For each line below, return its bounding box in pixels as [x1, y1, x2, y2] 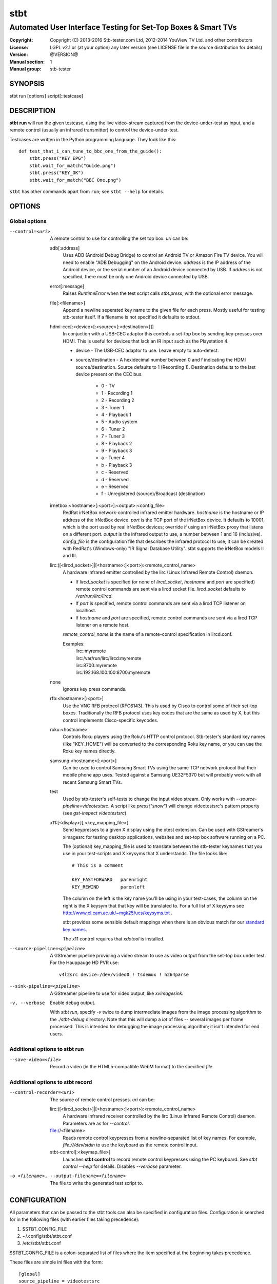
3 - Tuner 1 [101, 404, 124, 410]
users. [50, 1030, 64, 1037]
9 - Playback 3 [101, 447, 132, 454]
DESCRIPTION [9, 106, 56, 115]
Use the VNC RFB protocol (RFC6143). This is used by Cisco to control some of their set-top [63, 703, 258, 709]
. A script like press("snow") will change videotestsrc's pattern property [108, 803, 260, 809]
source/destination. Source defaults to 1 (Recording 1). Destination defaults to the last [75, 364, 256, 370]
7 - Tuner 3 [101, 433, 125, 439]
